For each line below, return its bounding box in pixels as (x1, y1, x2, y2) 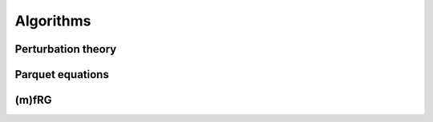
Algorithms (14, 12, 91, 30)
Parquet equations (14, 68, 110, 81)
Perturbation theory (14, 42, 117, 56)
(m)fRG (14, 93, 52, 107)
